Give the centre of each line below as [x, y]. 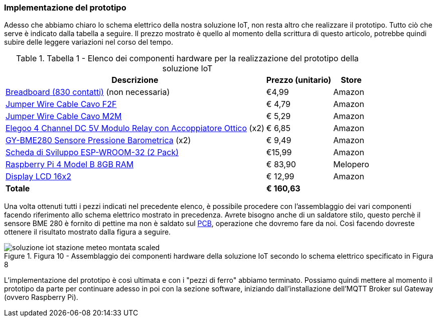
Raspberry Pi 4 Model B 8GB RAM [70, 165]
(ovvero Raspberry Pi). [41, 297]
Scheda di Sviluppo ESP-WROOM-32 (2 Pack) [92, 152]
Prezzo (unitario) [299, 80]
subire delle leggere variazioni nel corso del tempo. [89, 42]
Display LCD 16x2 [39, 177]
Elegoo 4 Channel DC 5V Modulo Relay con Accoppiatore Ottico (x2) [135, 128]
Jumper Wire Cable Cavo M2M [64, 116]
